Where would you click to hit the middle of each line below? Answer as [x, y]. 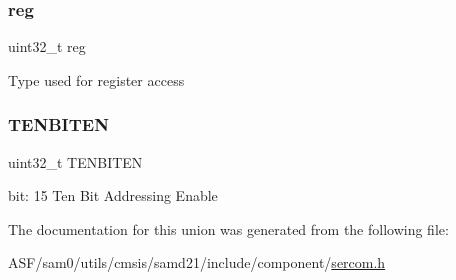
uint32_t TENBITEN [75, 161]
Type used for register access [96, 79]
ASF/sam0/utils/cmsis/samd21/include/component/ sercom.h [197, 262]
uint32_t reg [47, 46]
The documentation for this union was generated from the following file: [228, 228]
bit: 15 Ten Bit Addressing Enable [113, 195]
